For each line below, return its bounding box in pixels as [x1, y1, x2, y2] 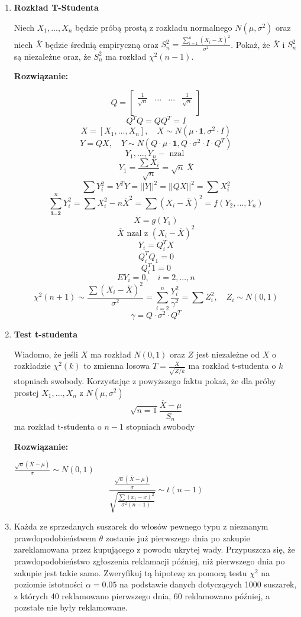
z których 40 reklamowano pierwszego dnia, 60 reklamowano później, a [14, 589, 270, 602]
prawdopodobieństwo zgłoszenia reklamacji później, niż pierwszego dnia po [14, 555, 285, 567]
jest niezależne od [196, 348, 260, 360]
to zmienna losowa [83, 359, 150, 372]
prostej [14, 386, 39, 398]
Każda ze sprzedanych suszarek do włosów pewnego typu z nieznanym [14, 520, 268, 532]
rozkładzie [14, 359, 51, 372]
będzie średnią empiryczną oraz [45, 38, 158, 50]
